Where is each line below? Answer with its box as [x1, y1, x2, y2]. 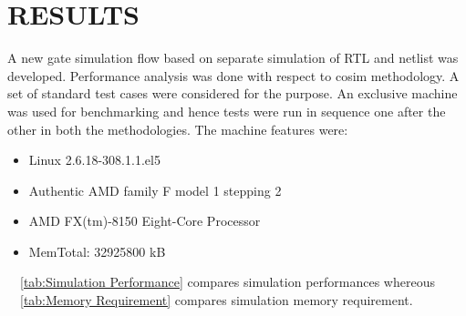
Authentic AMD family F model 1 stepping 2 [28, 180, 282, 199]
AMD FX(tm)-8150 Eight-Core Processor [28, 211, 261, 230]
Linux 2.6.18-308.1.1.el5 [28, 150, 161, 169]
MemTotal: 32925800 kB [28, 241, 166, 260]
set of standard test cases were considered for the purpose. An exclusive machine [7, 84, 458, 103]
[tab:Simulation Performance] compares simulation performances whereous [20, 272, 435, 291]
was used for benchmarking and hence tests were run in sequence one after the [7, 101, 446, 120]
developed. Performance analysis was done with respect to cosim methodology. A [7, 66, 460, 85]
